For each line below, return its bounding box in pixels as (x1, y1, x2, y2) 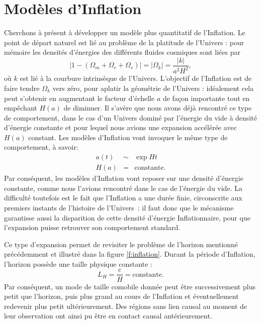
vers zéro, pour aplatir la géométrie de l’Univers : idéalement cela (52, 82, 254, 93)
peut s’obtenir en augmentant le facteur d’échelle (4, 92, 155, 103)
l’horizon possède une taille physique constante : (4, 258, 152, 269)
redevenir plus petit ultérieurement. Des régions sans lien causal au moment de (4, 300, 247, 311)
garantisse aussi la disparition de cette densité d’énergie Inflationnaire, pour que (4, 212, 250, 223)
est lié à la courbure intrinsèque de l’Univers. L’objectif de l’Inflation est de (20, 73, 252, 83)
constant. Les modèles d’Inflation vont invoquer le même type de (28, 132, 228, 142)
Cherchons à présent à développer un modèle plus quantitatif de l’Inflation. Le (4, 27, 245, 38)
